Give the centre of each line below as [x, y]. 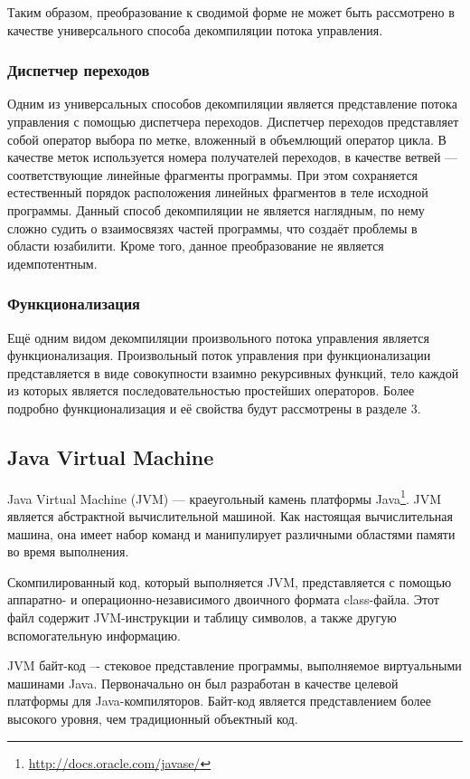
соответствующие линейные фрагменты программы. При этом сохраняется [213, 174]
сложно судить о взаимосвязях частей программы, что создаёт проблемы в [212, 228]
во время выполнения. [68, 551]
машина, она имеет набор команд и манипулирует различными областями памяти [231, 533]
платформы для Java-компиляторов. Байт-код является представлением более [219, 701]
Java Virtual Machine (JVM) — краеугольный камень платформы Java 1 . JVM [225, 497]
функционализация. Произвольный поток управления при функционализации [219, 355]
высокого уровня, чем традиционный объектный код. [153, 718]
